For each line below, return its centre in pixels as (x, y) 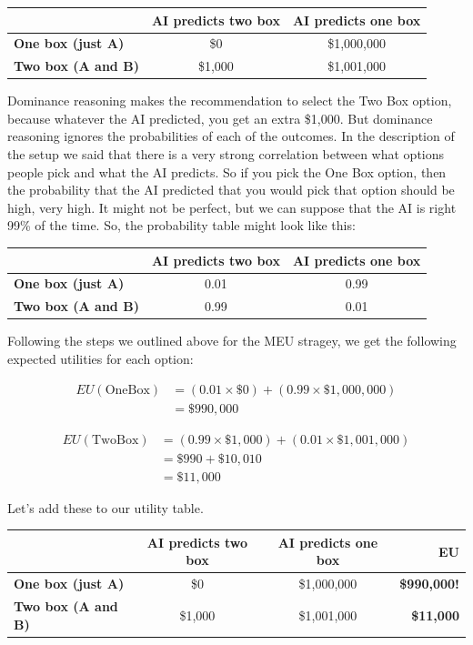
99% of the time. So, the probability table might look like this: (181, 225)
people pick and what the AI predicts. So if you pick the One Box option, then (227, 171)
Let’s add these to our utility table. (106, 507)
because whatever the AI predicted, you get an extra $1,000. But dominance (220, 118)
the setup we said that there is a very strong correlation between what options (226, 154)
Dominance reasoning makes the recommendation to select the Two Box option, (230, 101)
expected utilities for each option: (101, 358)
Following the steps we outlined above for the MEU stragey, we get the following (232, 341)
